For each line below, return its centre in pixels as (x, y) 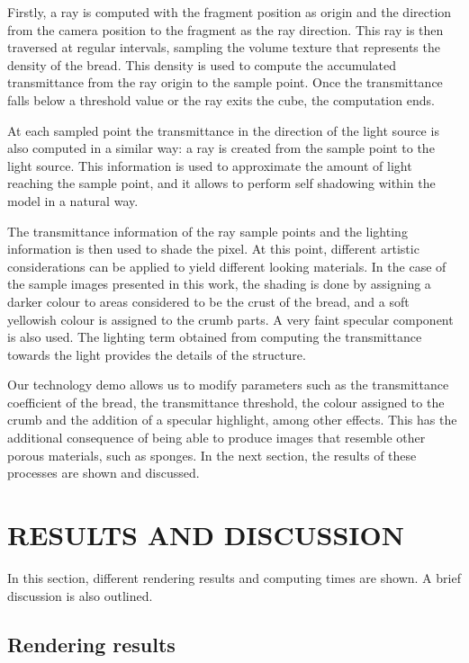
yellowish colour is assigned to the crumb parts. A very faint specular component (230, 319)
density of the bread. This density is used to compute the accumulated (202, 64)
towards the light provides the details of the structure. (157, 354)
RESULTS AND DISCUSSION (206, 535)
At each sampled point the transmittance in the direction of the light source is (223, 130)
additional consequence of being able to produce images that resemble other (216, 438)
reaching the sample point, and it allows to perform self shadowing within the (221, 183)
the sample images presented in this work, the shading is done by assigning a (219, 284)
